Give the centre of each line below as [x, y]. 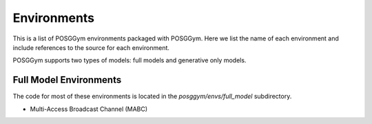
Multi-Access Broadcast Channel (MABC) [89, 109]
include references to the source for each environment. [91, 47]
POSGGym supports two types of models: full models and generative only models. [130, 60]
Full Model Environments [67, 80]
